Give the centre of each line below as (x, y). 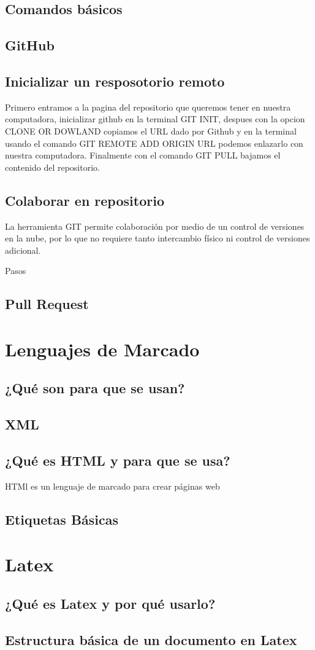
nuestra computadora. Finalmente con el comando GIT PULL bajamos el (143, 155)
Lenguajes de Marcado (102, 349)
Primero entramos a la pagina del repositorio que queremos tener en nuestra (148, 107)
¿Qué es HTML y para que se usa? (118, 460)
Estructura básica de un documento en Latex (151, 639)
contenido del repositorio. (52, 167)
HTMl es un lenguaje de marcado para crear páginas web (112, 486)
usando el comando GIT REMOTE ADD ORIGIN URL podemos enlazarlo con (154, 143)
